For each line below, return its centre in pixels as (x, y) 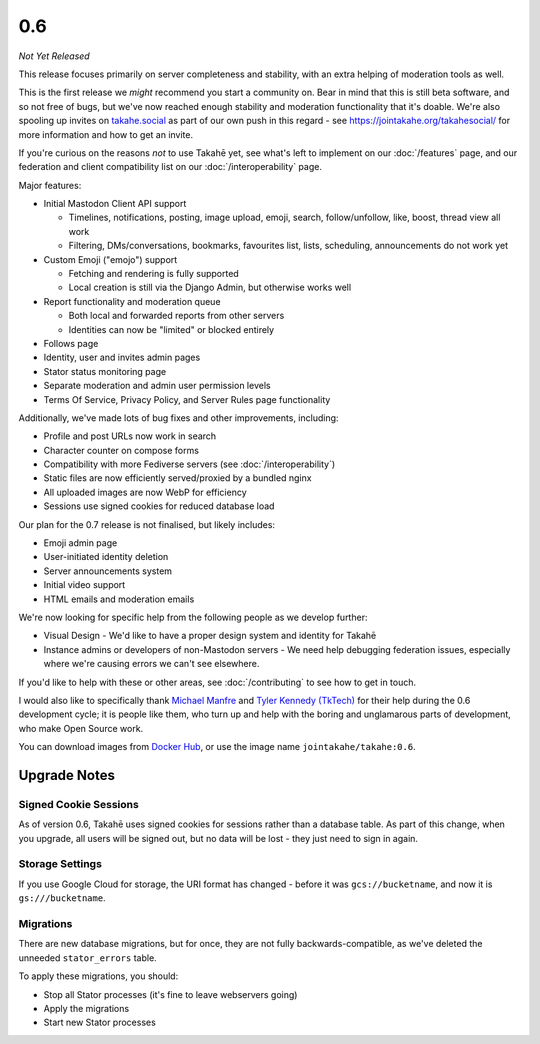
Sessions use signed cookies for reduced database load (159, 506)
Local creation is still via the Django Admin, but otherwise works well (210, 287)
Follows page (71, 343)
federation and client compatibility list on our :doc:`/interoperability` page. (170, 167)
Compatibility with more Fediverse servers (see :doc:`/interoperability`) (189, 464)
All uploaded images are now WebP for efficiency (145, 492)
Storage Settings (60, 864)
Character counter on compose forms (121, 450)
